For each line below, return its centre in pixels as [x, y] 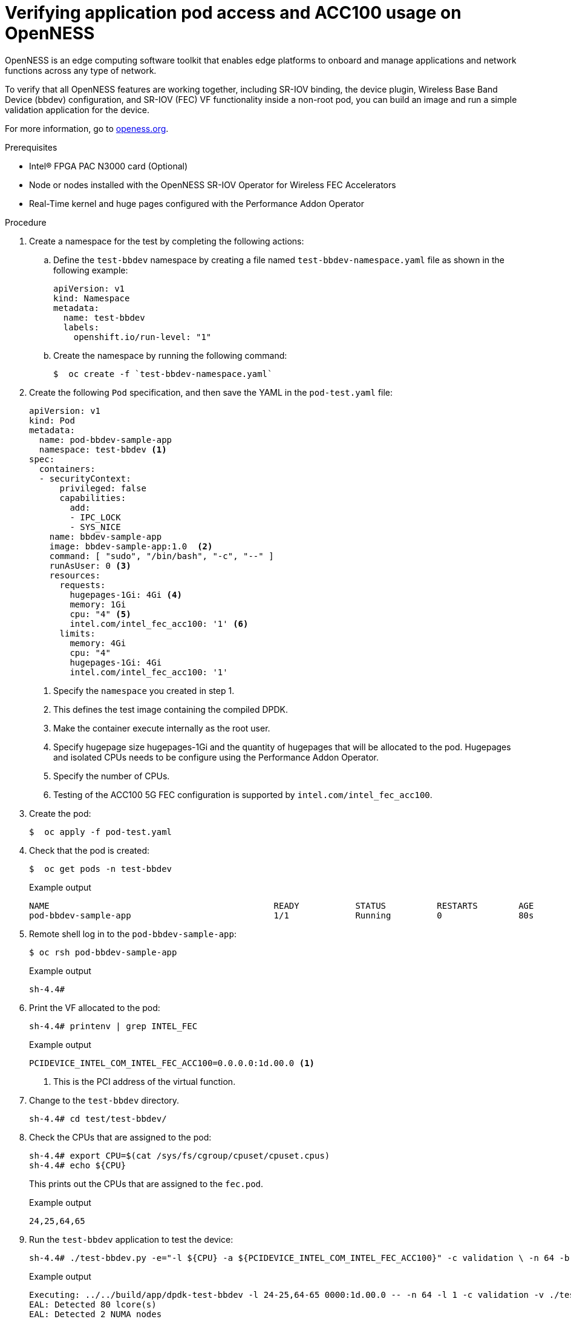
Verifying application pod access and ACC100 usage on [233, 13]
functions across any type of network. [81, 70]
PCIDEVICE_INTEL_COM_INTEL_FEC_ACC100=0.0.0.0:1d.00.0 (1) [172, 1063]
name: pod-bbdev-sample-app [106, 440]
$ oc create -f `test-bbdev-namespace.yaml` [163, 374]
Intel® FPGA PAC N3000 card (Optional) [109, 166]
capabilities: [93, 498]
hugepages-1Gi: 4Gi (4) [126, 594]
